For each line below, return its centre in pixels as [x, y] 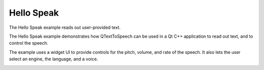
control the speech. [29, 43]
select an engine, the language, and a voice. [54, 59]
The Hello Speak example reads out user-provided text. [65, 27]
